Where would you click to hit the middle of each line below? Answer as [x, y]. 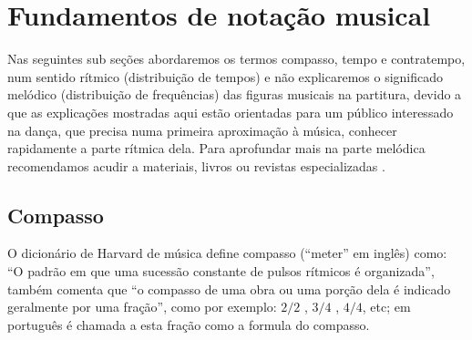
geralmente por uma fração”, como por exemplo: [142, 307]
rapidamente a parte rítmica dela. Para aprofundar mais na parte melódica [216, 148]
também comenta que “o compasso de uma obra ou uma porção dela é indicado [229, 288]
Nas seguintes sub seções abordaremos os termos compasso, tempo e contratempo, [236, 59]
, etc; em [386, 307]
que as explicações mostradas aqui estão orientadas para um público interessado [231, 112]
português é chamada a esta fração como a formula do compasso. [189, 324]
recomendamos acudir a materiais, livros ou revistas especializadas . [196, 165]
